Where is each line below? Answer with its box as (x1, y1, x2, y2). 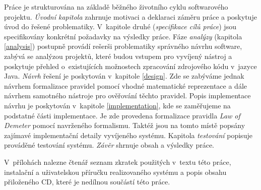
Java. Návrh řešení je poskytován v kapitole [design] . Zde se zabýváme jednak (4, 71, 244, 81)
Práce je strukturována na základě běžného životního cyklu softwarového (4, 2, 228, 12)
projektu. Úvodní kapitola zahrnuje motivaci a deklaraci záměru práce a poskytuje (4, 11, 257, 22)
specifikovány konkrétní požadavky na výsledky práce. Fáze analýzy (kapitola (4, 31, 242, 41)
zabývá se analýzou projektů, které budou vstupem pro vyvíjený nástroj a (4, 50, 232, 61)
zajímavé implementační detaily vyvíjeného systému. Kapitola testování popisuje (4, 130, 252, 140)
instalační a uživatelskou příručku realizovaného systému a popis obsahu (4, 166, 227, 177)
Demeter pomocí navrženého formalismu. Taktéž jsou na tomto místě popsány (4, 120, 245, 131)
